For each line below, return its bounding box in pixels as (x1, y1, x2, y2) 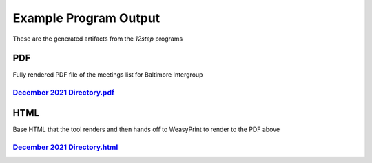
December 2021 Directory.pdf (12, 88, 115, 97)
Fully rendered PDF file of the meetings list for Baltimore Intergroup (12, 70, 203, 79)
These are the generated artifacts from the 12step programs (12, 35, 183, 43)
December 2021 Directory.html (12, 142, 118, 152)
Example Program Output (12, 10, 161, 26)
